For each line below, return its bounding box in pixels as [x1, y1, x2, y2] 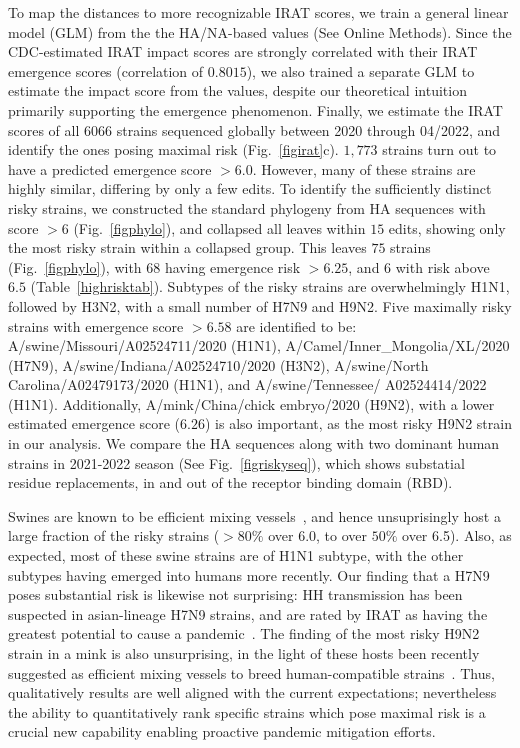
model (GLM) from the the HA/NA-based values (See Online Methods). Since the [8, 21, 512, 42]
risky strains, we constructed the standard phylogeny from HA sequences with [8, 197, 486, 218]
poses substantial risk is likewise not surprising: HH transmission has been [8, 584, 463, 605]
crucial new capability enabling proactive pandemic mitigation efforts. [8, 721, 436, 742]
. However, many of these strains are [252, 158, 476, 179]
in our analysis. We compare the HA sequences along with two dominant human [8, 433, 500, 454]
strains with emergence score [8, 315, 184, 336]
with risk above [395, 256, 490, 277]
